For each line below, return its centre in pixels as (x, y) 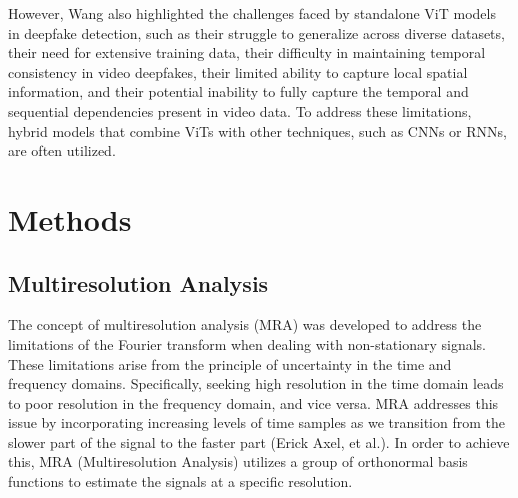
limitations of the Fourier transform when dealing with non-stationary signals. (247, 343)
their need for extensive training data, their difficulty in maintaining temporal (247, 52)
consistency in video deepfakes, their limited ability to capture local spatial (238, 71)
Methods (70, 218)
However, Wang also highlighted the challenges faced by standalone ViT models (252, 13)
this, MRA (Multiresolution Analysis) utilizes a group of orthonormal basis (238, 461)
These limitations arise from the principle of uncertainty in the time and (230, 363)
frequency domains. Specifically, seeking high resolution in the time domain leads (256, 383)
